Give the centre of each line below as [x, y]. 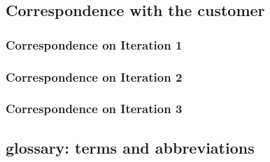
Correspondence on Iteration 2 [94, 76]
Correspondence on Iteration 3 [94, 109]
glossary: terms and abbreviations [130, 147]
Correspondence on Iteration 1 [94, 44]
